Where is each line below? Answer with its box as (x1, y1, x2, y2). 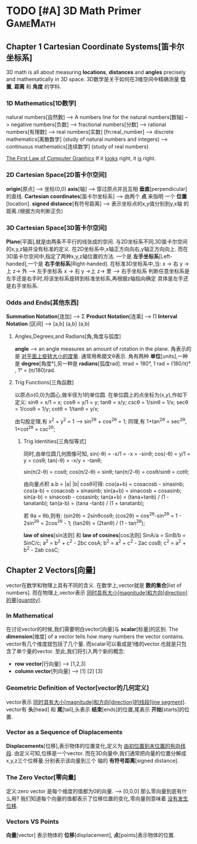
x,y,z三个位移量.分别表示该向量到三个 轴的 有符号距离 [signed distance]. (6, 757, 179, 764)
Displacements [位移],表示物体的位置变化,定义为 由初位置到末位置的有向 (6, 742, 181, 749)
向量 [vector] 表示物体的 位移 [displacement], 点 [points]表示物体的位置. (6, 832, 175, 839)
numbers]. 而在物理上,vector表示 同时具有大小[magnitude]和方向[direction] (6, 589, 188, 596)
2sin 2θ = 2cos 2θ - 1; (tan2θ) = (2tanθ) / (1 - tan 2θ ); (23, 519, 145, 526)
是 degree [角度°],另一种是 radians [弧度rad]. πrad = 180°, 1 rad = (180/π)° (14, 360, 191, 367)
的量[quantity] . (6, 596, 42, 604)
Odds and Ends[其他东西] (6, 298, 79, 306)
